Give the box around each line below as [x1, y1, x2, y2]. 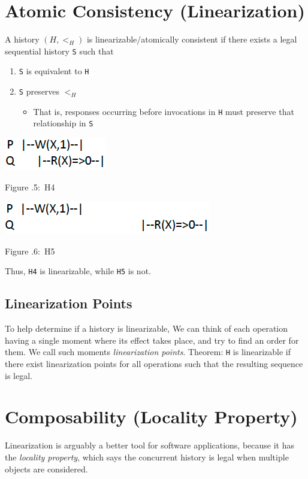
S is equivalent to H [19, 65, 89, 77]
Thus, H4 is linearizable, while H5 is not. [5, 265, 151, 277]
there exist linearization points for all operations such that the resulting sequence [5, 357, 303, 370]
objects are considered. [5, 462, 88, 475]
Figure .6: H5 [5, 244, 55, 257]
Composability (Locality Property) [5, 404, 298, 429]
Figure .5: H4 [5, 180, 55, 193]
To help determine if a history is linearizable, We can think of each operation [5, 322, 288, 335]
